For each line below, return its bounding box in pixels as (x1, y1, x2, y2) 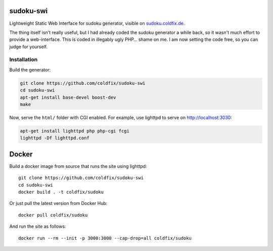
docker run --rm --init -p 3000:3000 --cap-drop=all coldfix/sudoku (18, 235, 192, 241)
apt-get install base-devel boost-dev (20, 94, 116, 100)
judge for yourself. (9, 44, 48, 50)
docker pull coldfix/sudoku (18, 212, 88, 218)
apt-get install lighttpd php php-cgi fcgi (20, 128, 130, 134)
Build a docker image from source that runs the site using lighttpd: (9, 163, 147, 169)
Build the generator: (9, 66, 51, 73)
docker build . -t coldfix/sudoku (18, 189, 104, 195)
